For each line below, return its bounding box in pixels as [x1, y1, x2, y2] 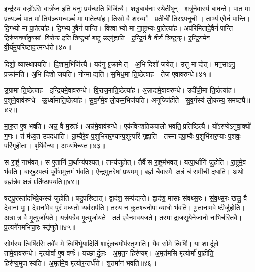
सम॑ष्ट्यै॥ [227, 94, 250, 105]
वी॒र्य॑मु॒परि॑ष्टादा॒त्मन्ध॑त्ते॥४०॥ [4, 42, 71, 52]
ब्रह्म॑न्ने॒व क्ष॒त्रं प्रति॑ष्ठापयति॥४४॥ [4, 176, 79, 186]
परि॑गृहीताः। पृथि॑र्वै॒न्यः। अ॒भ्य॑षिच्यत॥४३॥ [4, 140, 105, 151]
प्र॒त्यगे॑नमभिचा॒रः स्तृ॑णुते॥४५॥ [4, 222, 75, 232]
